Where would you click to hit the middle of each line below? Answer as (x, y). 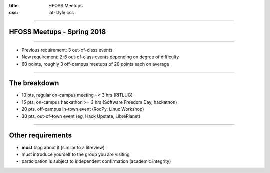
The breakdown (34, 83)
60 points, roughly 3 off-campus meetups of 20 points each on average (95, 64)
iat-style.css (61, 13)
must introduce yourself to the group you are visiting (76, 154)
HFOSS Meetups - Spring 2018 (58, 32)
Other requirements (41, 136)
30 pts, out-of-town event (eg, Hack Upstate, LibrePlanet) (81, 116)
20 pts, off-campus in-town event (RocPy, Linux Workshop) (83, 109)
